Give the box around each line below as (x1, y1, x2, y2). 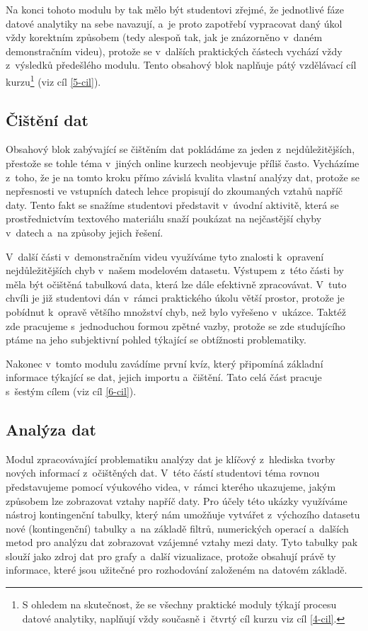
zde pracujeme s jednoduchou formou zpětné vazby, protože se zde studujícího (6, 318, 345, 333)
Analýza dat (6, 418, 96, 440)
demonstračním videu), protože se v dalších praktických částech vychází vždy (6, 43, 343, 58)
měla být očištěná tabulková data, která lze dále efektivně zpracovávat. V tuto (6, 276, 347, 291)
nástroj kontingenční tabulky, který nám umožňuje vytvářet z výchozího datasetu (6, 507, 360, 522)
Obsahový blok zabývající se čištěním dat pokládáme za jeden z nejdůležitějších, (6, 142, 355, 157)
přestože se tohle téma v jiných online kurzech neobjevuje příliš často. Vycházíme (6, 156, 360, 171)
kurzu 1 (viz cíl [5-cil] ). (6, 72, 101, 89)
